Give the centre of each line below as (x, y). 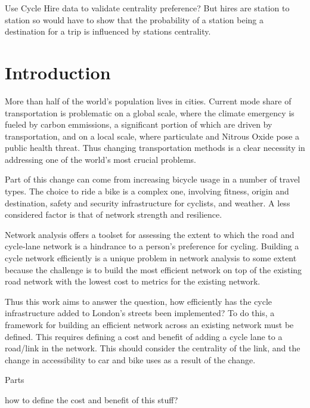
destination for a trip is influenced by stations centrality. (108, 31)
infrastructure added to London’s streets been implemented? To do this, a (140, 313)
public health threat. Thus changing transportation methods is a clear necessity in (155, 148)
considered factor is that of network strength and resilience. (114, 214)
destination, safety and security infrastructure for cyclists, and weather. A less (148, 203)
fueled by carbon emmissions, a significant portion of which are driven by (139, 124)
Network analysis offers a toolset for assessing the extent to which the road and (150, 234)
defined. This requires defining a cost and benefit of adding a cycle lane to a (144, 336)
